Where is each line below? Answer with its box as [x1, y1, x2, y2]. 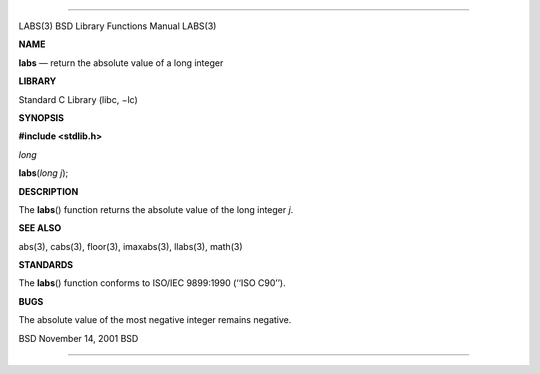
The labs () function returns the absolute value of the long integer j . [18, 203, 294, 215]
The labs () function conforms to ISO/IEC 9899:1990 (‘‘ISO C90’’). [18, 277, 286, 289]
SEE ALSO [18, 222, 62, 234]
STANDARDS [18, 259, 74, 271]
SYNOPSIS [18, 111, 65, 124]
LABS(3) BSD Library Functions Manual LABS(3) [18, 20, 217, 32]
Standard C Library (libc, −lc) [18, 93, 139, 105]
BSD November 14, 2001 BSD [18, 332, 139, 344]
